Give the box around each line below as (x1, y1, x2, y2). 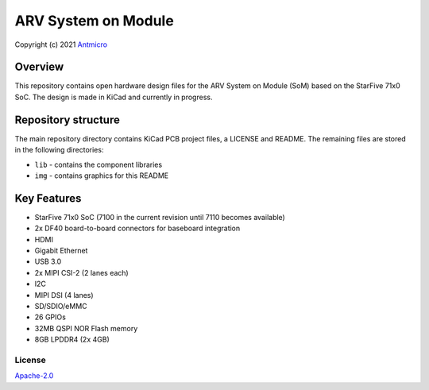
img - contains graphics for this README (34, 171, 169, 180)
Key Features (14, 191, 82, 205)
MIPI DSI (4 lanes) (34, 290, 95, 299)
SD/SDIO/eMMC (34, 301, 87, 311)
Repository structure (14, 113, 121, 126)
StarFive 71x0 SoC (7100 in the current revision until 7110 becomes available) (34, 212, 285, 222)
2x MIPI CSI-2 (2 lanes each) (34, 268, 129, 277)
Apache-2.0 (14, 371, 54, 380)
